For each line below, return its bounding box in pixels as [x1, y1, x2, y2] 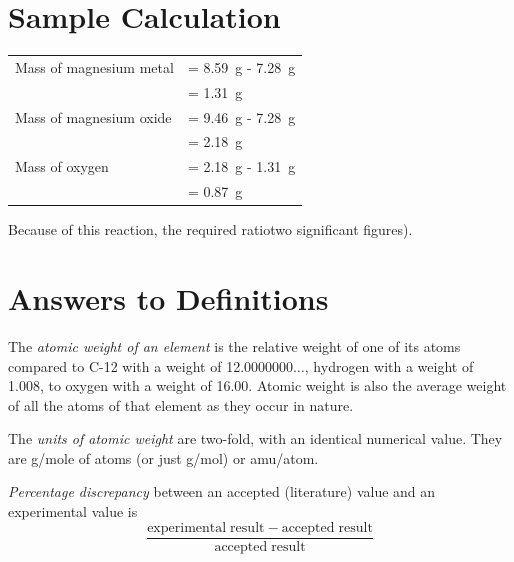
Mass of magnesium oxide [15, 106, 172, 127]
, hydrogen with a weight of [304, 355, 474, 376]
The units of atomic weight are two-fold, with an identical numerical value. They [8, 428, 503, 449]
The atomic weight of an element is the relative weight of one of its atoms [8, 335, 461, 356]
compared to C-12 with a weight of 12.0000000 [8, 355, 294, 376]
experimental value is [8, 501, 138, 522]
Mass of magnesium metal [15, 56, 174, 77]
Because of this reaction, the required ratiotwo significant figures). [8, 219, 413, 240]
